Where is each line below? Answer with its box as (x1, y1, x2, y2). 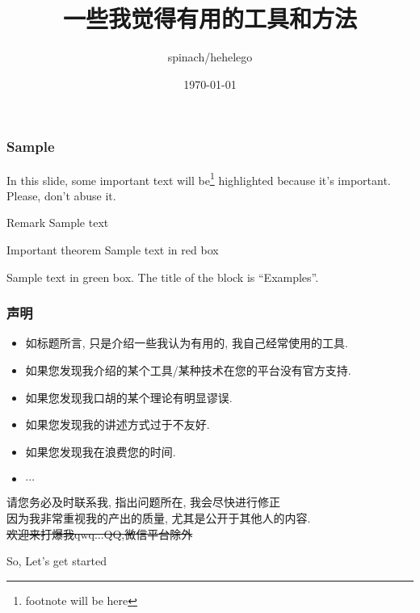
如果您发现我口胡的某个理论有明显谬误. (25, 388, 233, 405)
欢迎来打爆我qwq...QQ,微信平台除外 (6, 525, 193, 542)
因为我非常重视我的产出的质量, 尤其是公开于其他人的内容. (6, 510, 311, 527)
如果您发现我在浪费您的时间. (25, 443, 176, 460)
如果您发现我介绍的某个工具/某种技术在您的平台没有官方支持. (25, 362, 351, 379)
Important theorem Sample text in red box (6, 241, 219, 258)
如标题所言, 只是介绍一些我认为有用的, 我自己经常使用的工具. (25, 334, 348, 351)
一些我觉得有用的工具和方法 (62, 2, 357, 35)
